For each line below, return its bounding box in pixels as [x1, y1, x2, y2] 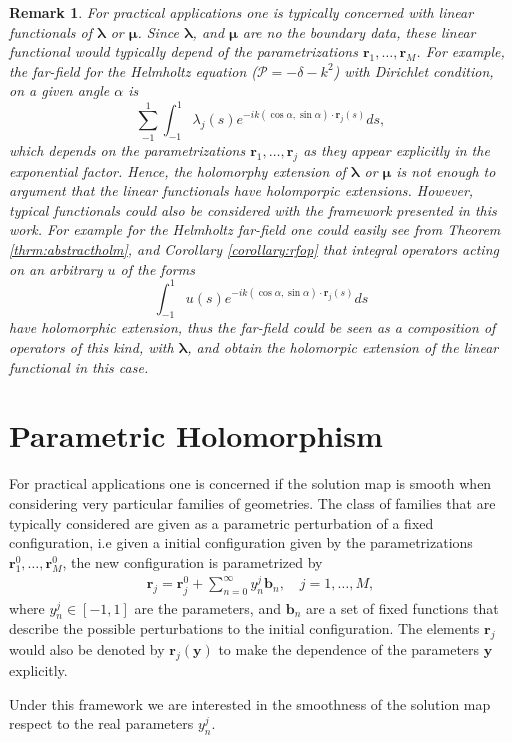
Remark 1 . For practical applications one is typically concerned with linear [9, 2, 474, 22]
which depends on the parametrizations [9, 139, 246, 160]
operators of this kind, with [9, 337, 174, 358]
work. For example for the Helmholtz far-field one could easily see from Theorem [9, 219, 501, 240]
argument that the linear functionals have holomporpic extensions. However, [9, 180, 474, 201]
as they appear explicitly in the [303, 139, 490, 160]
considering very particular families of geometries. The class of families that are [9, 492, 496, 513]
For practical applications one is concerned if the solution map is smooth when [9, 473, 492, 494]
